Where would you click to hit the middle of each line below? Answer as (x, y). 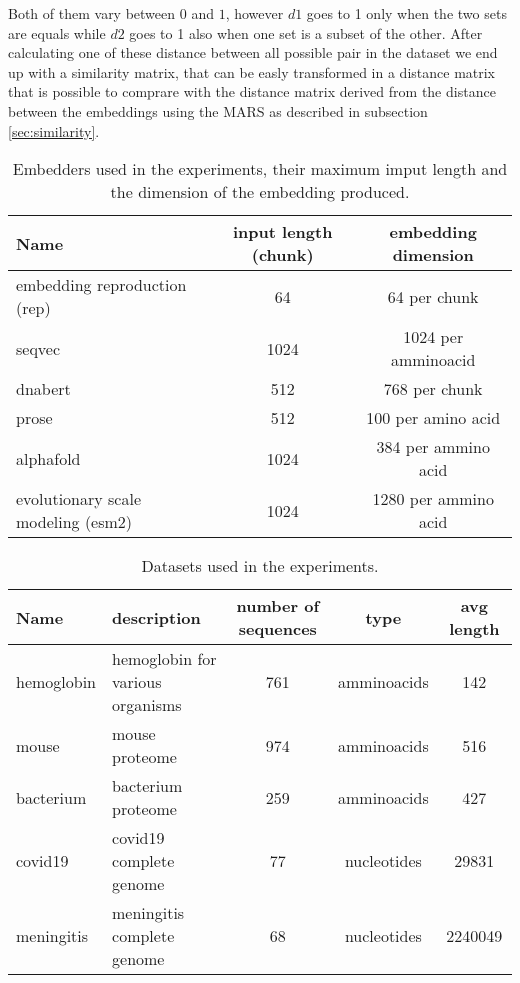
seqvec (38, 348)
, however (254, 13)
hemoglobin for (164, 659)
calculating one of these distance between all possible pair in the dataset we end (253, 52)
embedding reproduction (101, 285)
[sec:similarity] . (54, 130)
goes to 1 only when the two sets (406, 13)
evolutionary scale (79, 499)
